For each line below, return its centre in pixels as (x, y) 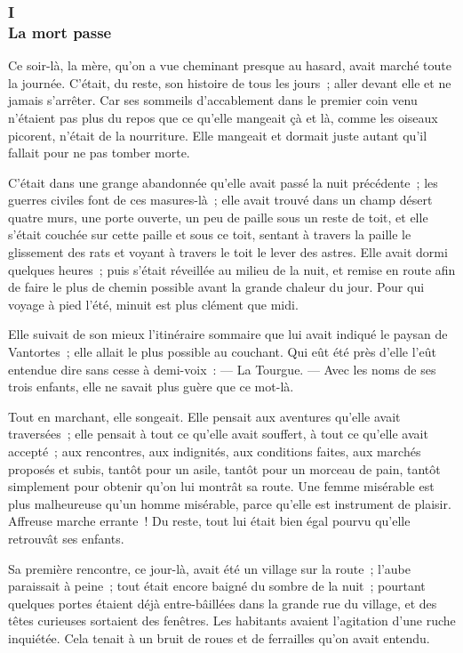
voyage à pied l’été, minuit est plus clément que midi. (153, 304)
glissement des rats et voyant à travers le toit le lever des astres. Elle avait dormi (228, 252)
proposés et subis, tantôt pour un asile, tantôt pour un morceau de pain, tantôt (224, 468)
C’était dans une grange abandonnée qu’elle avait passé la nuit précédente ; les (223, 182)
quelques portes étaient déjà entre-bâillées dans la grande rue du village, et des (223, 603)
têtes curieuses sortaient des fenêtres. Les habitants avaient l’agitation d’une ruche (232, 621)
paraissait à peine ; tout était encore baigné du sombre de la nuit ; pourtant (217, 586)
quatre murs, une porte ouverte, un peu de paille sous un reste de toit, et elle (218, 217)
